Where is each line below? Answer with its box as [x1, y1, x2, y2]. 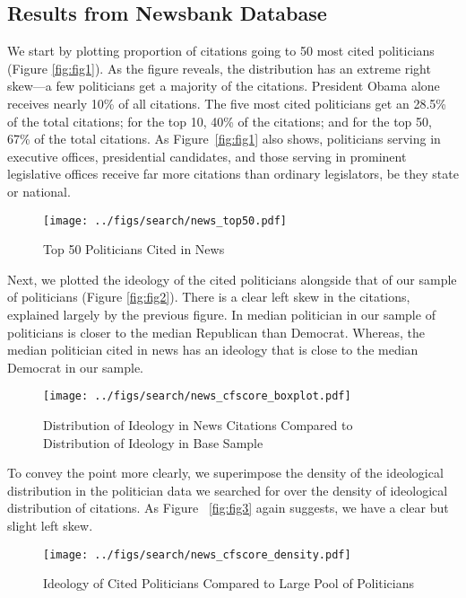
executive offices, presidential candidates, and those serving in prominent [7, 146, 407, 165]
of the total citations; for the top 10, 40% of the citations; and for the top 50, [7, 111, 432, 130]
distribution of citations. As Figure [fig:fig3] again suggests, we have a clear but [7, 498, 449, 517]
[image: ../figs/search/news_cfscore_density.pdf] [43, 548, 351, 561]
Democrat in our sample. [7, 357, 144, 376]
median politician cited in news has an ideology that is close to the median [7, 340, 419, 359]
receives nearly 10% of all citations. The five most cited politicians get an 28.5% [7, 93, 446, 112]
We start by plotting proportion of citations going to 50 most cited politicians [7, 41, 435, 60]
